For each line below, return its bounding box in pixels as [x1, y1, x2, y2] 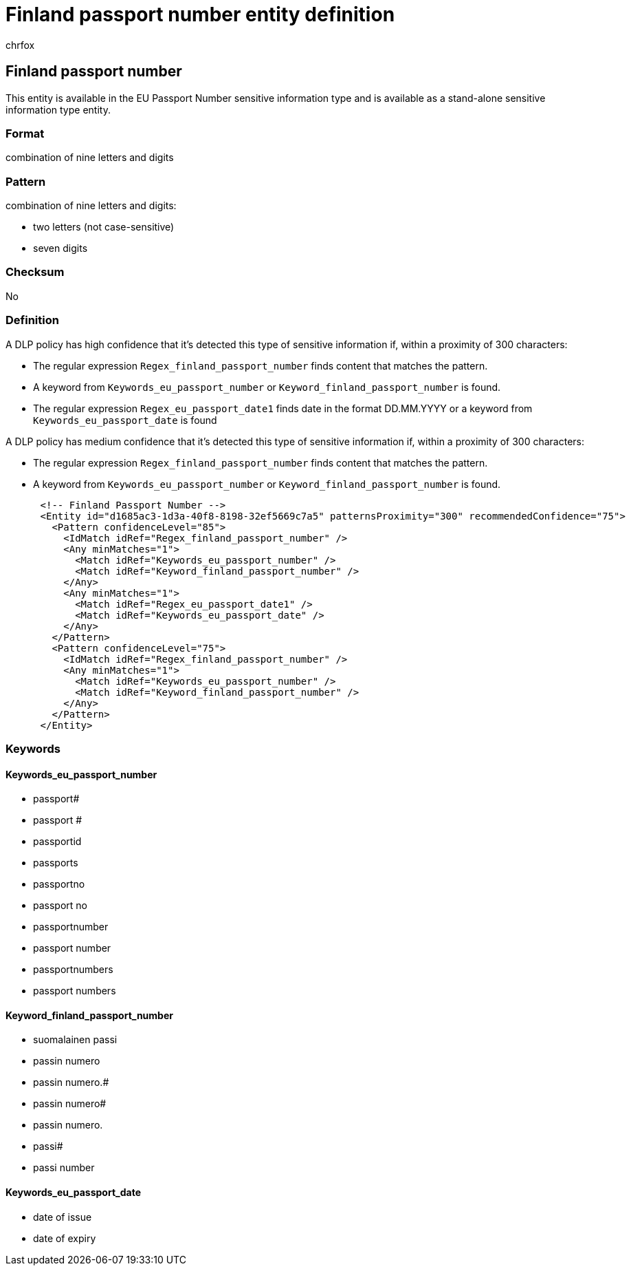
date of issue [33, 1210, 92, 1223]
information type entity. [5, 103, 111, 116]
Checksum [5, 265, 65, 279]
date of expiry [33, 1232, 96, 1244]
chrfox [5, 39, 35, 51]
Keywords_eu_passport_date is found [33, 414, 217, 426]
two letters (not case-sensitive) [33, 221, 175, 233]
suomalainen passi [33, 1034, 118, 1046]
